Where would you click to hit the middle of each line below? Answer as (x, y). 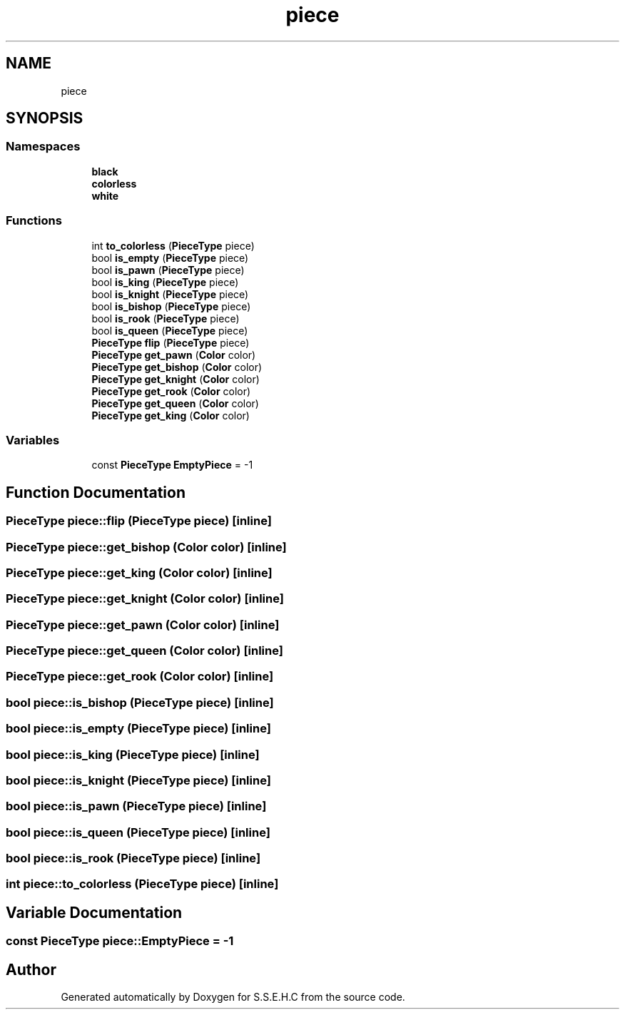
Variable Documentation (94, 912)
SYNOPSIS (45, 118)
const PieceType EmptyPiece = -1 (172, 465)
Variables (33, 440)
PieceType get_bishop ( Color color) (177, 367)
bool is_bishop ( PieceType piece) (171, 306)
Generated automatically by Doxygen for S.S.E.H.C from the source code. (233, 997)
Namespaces (43, 147)
